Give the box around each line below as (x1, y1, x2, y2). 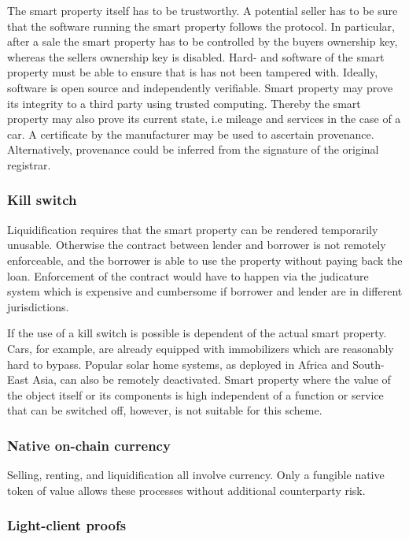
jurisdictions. (7, 298, 69, 314)
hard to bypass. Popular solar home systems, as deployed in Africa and (7, 355, 349, 372)
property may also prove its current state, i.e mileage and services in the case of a (7, 110, 401, 127)
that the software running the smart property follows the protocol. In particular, (7, 17, 395, 34)
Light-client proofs (7, 515, 127, 535)
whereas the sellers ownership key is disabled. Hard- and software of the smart (7, 48, 385, 65)
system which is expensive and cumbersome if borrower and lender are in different (7, 283, 403, 299)
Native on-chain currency (7, 435, 171, 455)
